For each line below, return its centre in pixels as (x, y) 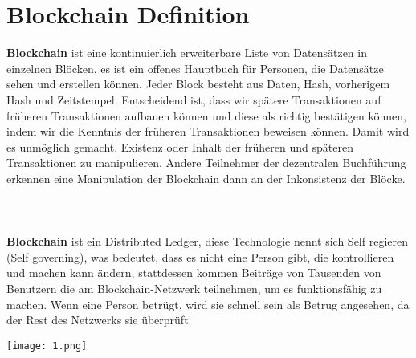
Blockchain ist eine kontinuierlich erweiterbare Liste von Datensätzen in (187, 53)
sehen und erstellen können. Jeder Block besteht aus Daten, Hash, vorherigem (198, 84)
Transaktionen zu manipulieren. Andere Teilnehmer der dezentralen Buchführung (206, 163)
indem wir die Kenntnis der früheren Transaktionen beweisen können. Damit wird (208, 131)
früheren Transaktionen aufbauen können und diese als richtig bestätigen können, (206, 115)
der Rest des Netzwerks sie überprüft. (99, 320)
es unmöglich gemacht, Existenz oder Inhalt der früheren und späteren (180, 146)
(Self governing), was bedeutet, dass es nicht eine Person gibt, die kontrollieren (200, 256)
